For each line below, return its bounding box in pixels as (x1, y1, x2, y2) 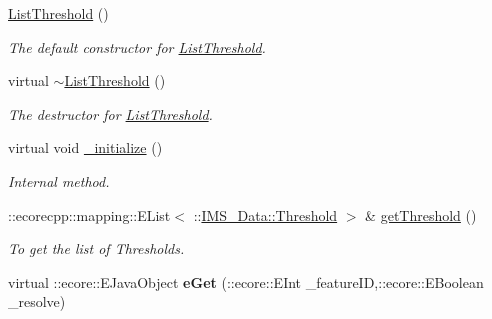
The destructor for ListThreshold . (8, 103, 213, 124)
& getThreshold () (365, 204, 477, 225)
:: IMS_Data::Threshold (193, 204, 338, 225)
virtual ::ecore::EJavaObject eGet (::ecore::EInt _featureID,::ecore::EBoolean (8, 271, 484, 292)
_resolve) (8, 291, 66, 312)
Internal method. (8, 170, 110, 191)
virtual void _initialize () (8, 137, 163, 158)
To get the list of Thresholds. (8, 238, 185, 259)
